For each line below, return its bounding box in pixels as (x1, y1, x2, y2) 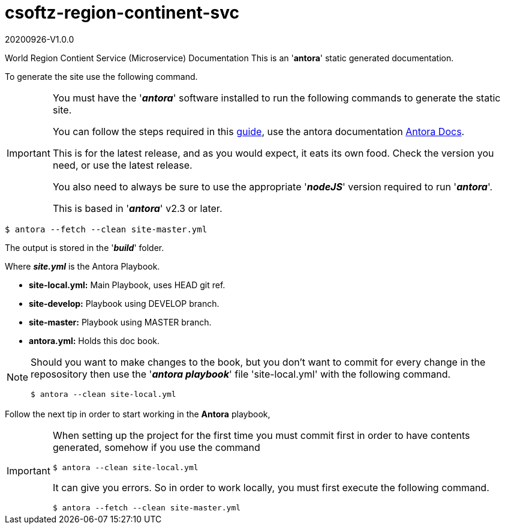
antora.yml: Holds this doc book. (29, 335, 160, 346)
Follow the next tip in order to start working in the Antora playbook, (5, 408, 270, 419)
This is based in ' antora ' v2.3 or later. (52, 202, 223, 214)
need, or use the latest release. (52, 159, 193, 171)
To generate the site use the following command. (5, 71, 198, 82)
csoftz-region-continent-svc (5, 2, 239, 23)
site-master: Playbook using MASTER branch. (29, 316, 212, 327)
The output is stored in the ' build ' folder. (5, 242, 164, 253)
